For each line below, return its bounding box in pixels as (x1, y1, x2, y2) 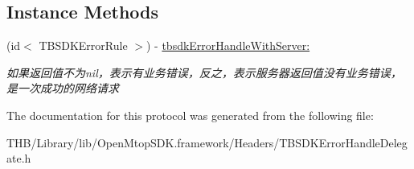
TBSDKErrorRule (39, 37, 128, 54)
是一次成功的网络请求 (6, 80, 119, 97)
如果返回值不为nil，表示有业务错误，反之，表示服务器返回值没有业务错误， (6, 64, 402, 80)
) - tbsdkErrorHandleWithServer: (146, 37, 310, 54)
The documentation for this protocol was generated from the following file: (6, 106, 374, 123)
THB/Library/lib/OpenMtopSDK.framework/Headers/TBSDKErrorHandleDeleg (6, 134, 408, 150)
